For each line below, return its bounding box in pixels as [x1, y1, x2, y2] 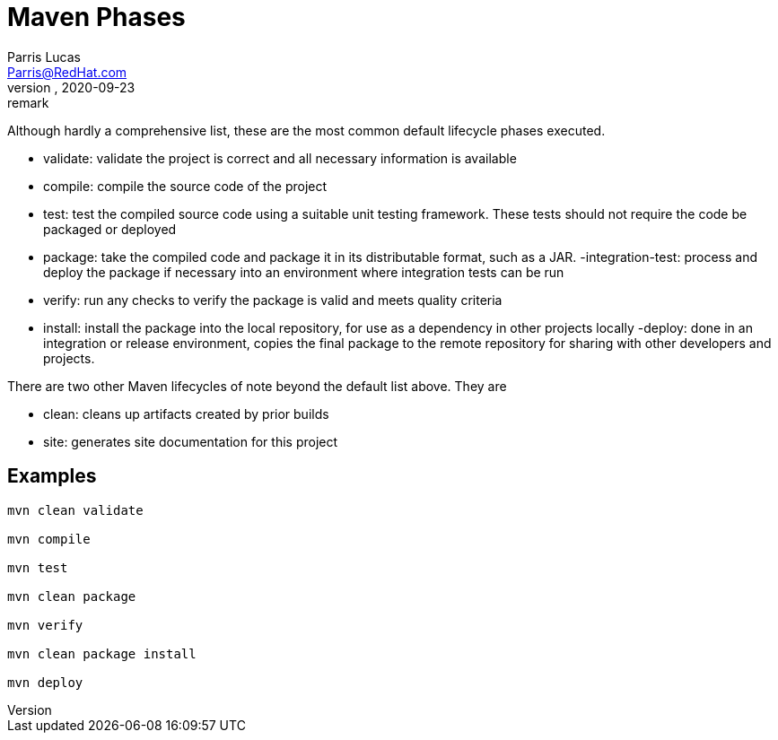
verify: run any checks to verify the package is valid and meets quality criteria [43, 292, 503, 308]
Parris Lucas [7, 48, 81, 65]
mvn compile [7, 531, 91, 546]
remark [7, 94, 49, 110]
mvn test [7, 560, 68, 575]
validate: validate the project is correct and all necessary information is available [43, 150, 517, 166]
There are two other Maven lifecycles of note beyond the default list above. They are [7, 378, 507, 394]
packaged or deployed [43, 221, 177, 237]
